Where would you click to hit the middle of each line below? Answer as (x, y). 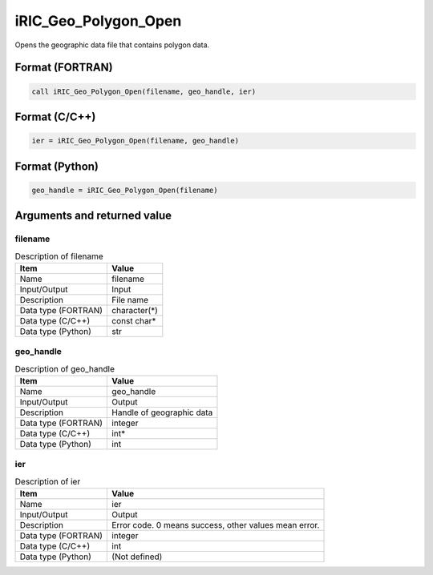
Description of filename (59, 256)
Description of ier (48, 481)
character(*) (135, 310)
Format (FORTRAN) (64, 68)
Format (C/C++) (55, 117)
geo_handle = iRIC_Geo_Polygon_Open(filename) (125, 190)
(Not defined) (137, 557)
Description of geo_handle (65, 368)
